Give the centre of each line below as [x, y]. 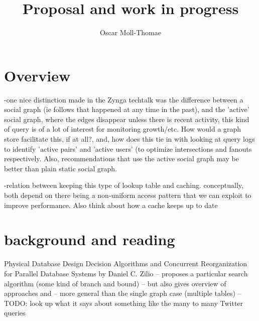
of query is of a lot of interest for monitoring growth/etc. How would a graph [123, 129]
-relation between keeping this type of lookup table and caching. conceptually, [124, 185]
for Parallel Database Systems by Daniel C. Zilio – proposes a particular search [126, 273]
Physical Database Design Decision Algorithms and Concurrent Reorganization [126, 263]
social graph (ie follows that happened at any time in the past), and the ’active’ [127, 109]
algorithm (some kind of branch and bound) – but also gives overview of [115, 283]
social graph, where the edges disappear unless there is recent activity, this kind [127, 119]
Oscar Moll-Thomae [131, 32]
